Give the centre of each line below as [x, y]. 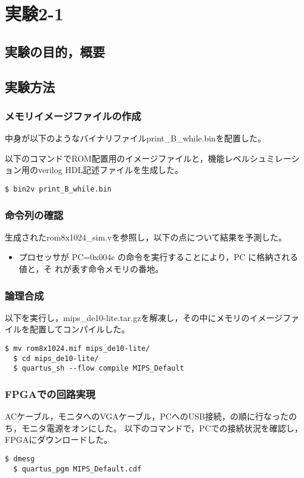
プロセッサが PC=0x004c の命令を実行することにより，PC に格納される [159, 257]
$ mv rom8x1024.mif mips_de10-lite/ [77, 349]
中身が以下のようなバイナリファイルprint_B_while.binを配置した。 [135, 138]
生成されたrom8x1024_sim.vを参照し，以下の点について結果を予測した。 [146, 237]
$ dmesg [20, 459]
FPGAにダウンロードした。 [59, 440]
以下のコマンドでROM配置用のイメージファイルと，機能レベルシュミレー [148, 158]
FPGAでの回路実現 [50, 394]
